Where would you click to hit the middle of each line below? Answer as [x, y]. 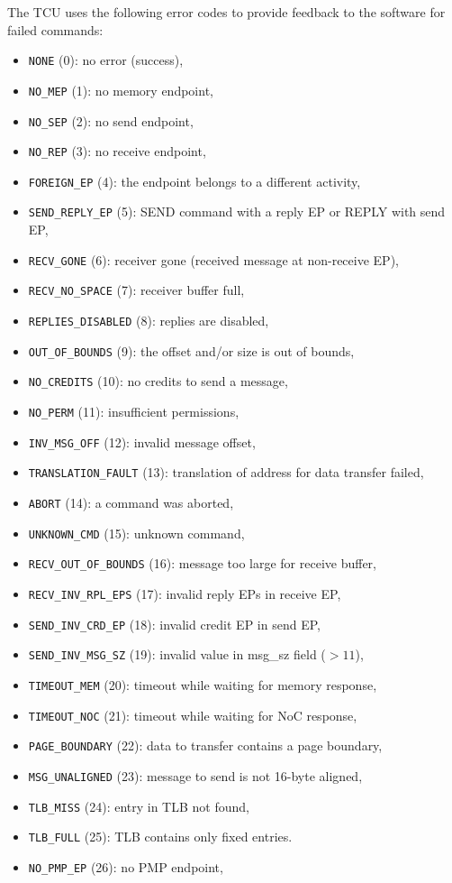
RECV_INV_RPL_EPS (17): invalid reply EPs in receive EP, [185, 593]
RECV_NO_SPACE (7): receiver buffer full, [136, 290]
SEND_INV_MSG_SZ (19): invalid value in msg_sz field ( [177, 654]
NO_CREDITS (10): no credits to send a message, [158, 381]
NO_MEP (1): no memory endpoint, [121, 90]
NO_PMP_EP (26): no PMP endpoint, [126, 866]
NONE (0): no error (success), [106, 60]
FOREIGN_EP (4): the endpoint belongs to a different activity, [194, 181]
